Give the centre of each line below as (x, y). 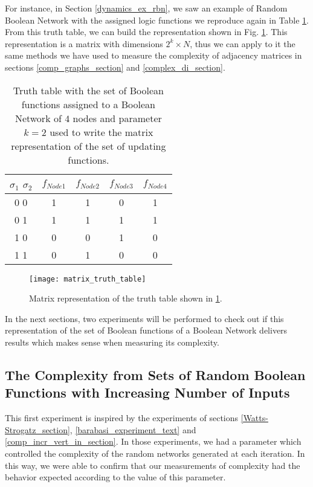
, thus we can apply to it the (243, 43)
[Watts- (254, 418)
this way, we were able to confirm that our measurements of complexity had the (153, 465)
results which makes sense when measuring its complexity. (112, 342)
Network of (38, 118)
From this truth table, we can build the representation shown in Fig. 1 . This (146, 32)
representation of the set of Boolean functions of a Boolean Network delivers (146, 330)
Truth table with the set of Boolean (88, 90)
